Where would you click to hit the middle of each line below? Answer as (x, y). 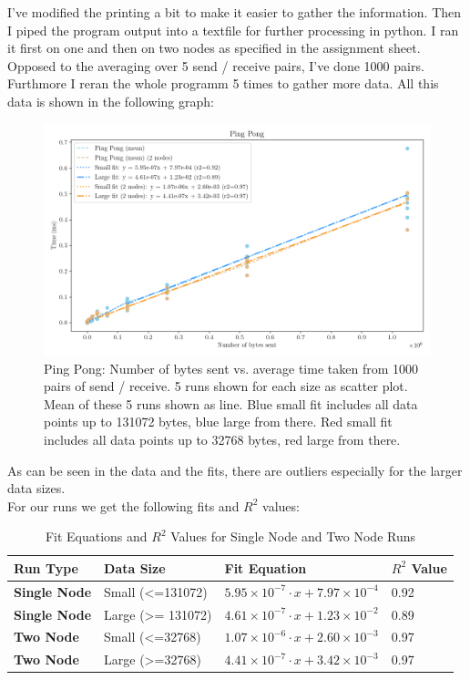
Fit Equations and (96, 536)
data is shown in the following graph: (111, 101)
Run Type (46, 567)
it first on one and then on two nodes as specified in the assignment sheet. (214, 48)
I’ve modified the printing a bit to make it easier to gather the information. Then (235, 12)
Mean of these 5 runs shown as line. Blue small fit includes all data (231, 403)
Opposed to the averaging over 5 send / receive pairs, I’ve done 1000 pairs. (216, 65)
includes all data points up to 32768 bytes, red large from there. (222, 439)
